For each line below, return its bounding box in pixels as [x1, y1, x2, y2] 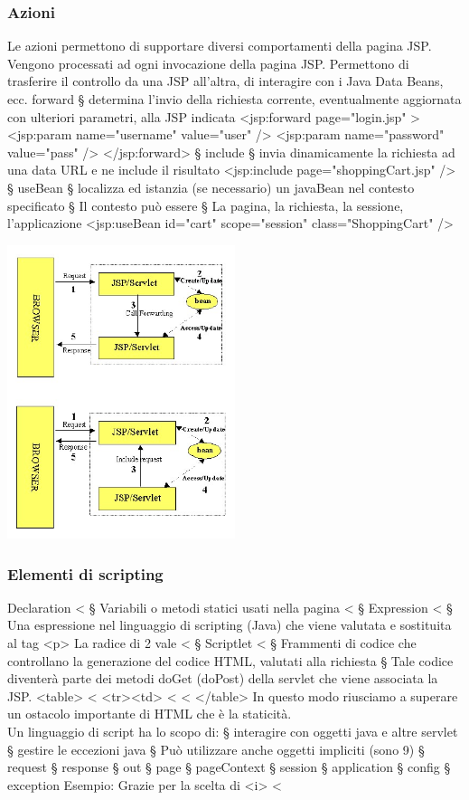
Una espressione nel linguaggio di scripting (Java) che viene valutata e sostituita [7, 615, 452, 634]
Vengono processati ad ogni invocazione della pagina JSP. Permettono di [7, 53, 409, 72]
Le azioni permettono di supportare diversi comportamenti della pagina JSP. [7, 36, 432, 55]
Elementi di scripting [7, 562, 164, 585]
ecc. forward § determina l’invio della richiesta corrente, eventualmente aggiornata [7, 90, 462, 108]
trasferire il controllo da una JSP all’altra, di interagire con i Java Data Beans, [7, 71, 444, 90]
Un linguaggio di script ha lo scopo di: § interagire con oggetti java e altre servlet [7, 722, 458, 741]
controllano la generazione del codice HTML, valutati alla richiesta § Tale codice [7, 651, 454, 670]
